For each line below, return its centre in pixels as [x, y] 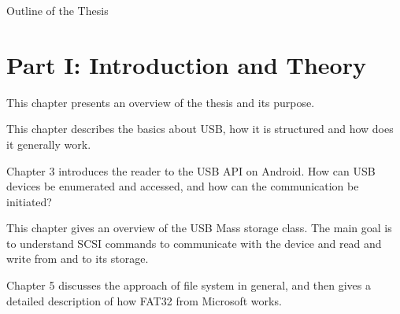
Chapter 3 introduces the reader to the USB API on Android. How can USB [191, 170]
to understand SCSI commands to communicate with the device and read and [194, 243]
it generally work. [49, 144]
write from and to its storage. [78, 259]
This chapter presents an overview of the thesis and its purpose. [161, 102]
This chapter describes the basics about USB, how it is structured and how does [200, 129]
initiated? [29, 201]
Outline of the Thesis [57, 10]
